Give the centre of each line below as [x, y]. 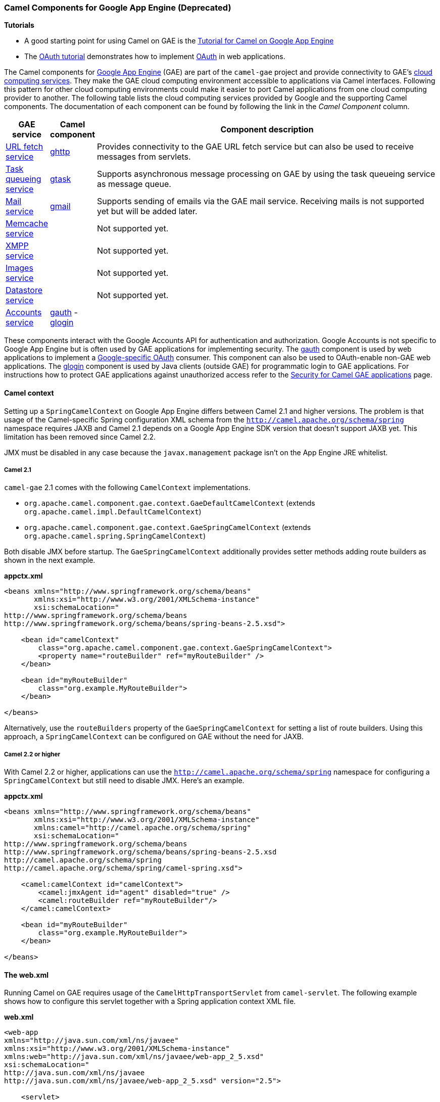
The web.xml [26, 975]
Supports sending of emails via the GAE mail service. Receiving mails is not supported [261, 201]
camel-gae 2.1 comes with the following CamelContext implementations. [127, 488]
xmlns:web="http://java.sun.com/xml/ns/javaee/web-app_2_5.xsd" [134, 1057]
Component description [267, 130]
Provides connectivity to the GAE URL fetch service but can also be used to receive [255, 147]
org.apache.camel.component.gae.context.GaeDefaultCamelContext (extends [170, 503]
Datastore [24, 290]
